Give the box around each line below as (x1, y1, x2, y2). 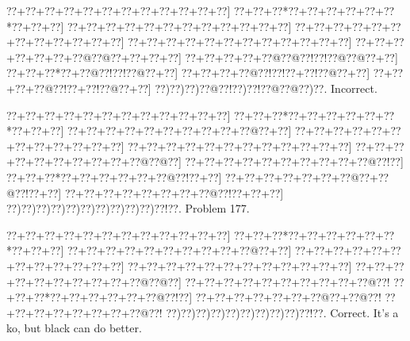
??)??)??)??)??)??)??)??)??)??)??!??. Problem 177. (6, 200, 250, 216)
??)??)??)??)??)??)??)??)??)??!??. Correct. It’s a (166, 304, 399, 320)
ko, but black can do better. (6, 320, 142, 336)
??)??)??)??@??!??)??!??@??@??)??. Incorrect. (155, 79, 377, 96)
